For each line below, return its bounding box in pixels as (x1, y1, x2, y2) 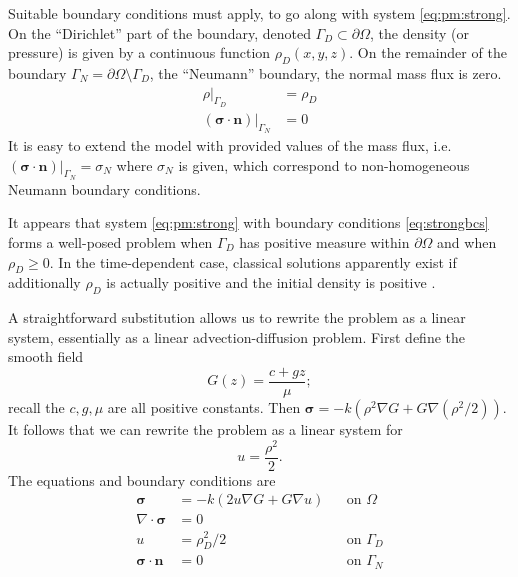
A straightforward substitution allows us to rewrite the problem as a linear (8, 307, 466, 328)
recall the (8, 397, 65, 418)
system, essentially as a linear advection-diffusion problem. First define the (8, 326, 466, 347)
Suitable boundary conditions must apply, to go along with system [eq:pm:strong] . (8, 3, 511, 23)
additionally (8, 272, 81, 293)
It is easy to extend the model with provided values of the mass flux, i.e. (8, 135, 452, 156)
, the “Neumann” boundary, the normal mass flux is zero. (149, 62, 502, 83)
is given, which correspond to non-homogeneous (178, 154, 470, 175)
